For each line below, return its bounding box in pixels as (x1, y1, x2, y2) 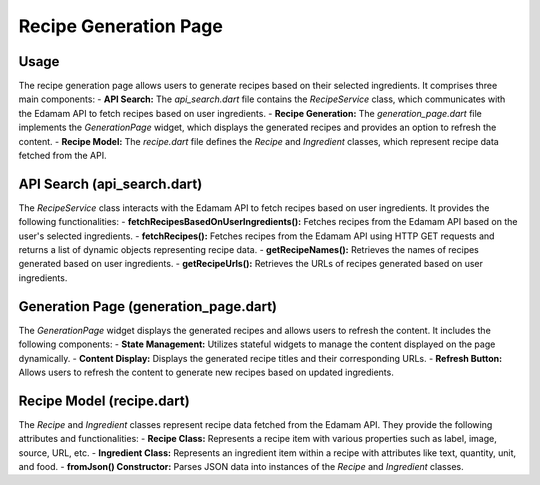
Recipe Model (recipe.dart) (18, 392, 190, 409)
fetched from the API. (18, 150, 107, 162)
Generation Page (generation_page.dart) (18, 298, 277, 315)
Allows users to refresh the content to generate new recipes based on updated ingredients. (18, 366, 394, 378)
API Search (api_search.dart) (18, 175, 203, 192)
